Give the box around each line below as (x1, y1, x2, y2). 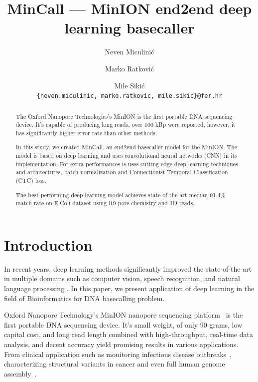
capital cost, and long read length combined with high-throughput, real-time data (4, 329, 253, 340)
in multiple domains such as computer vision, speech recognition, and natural (4, 273, 240, 284)
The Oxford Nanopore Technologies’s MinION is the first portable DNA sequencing (15, 112, 233, 120)
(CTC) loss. (15, 176, 46, 185)
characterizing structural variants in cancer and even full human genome (4, 359, 225, 369)
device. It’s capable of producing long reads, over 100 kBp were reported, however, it (15, 120, 236, 129)
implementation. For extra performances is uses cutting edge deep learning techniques (15, 159, 238, 168)
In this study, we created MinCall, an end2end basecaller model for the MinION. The (15, 143, 238, 151)
